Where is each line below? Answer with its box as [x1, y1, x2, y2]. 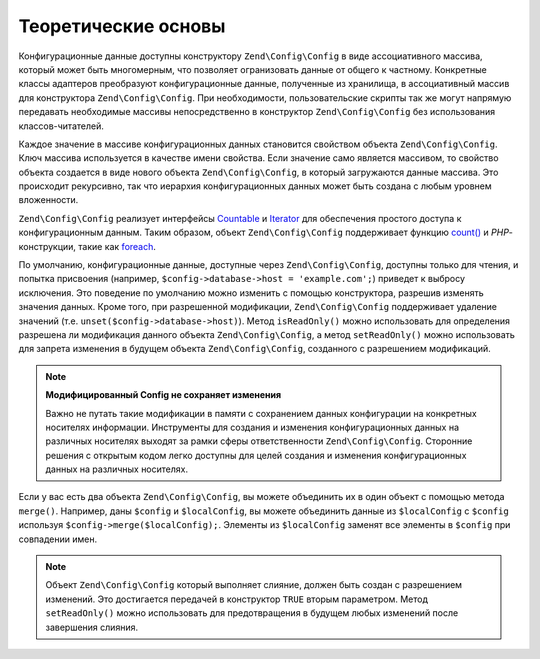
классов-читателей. [18, 120, 104, 132]
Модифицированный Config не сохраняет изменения [45, 389, 282, 401]
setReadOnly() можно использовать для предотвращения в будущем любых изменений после [45, 607, 459, 619]
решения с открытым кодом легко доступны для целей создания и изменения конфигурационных [45, 449, 467, 461]
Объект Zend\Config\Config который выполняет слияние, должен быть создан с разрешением [45, 579, 463, 591]
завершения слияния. [45, 621, 139, 633]
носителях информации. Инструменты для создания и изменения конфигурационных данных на [45, 421, 460, 433]
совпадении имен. [18, 533, 98, 545]
